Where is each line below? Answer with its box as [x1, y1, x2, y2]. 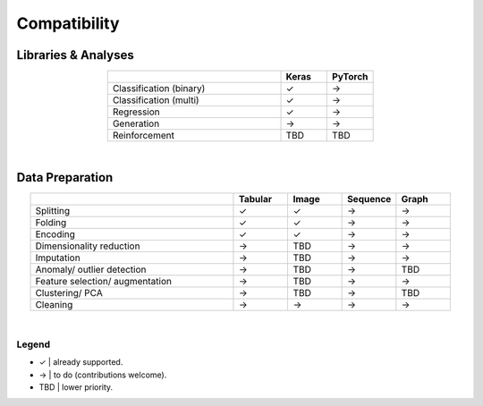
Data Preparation [16, 170, 114, 185]
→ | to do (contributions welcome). [38, 369, 167, 380]
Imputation [35, 251, 80, 264]
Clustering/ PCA [35, 286, 103, 299]
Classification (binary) [112, 82, 206, 95]
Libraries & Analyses [16, 47, 134, 63]
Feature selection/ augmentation [35, 275, 172, 287]
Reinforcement [112, 130, 174, 142]
